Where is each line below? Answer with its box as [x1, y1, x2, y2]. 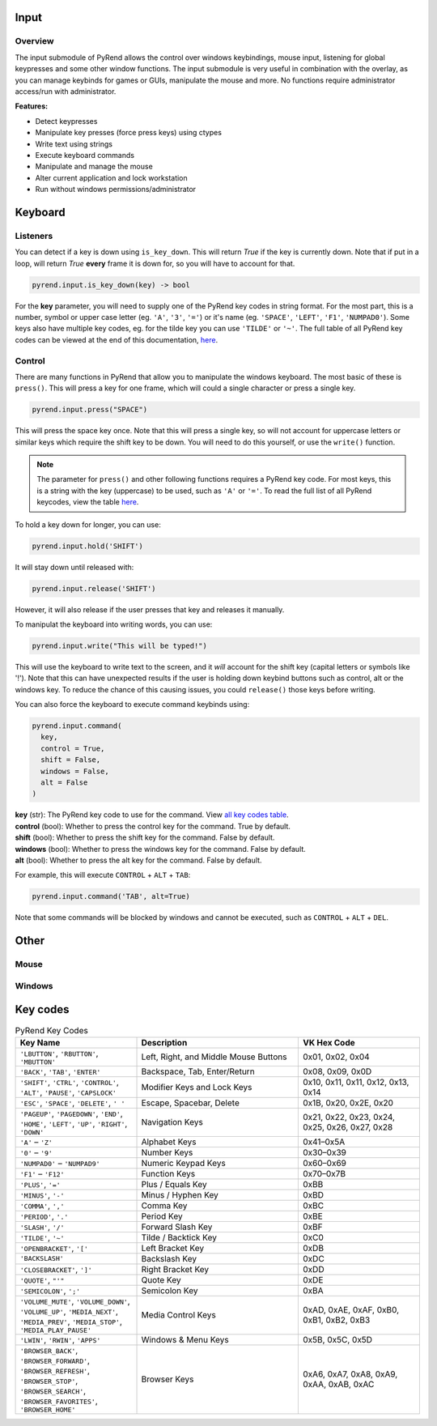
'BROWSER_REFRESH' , [19, 1364, 91, 1376]
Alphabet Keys [141, 1136, 197, 1147]
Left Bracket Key [141, 1242, 205, 1254]
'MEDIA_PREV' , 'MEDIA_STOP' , [19, 1316, 123, 1327]
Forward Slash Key [141, 1221, 213, 1232]
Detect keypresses [35, 116, 98, 126]
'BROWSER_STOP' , [19, 1375, 78, 1386]
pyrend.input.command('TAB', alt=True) [32, 892, 190, 901]
